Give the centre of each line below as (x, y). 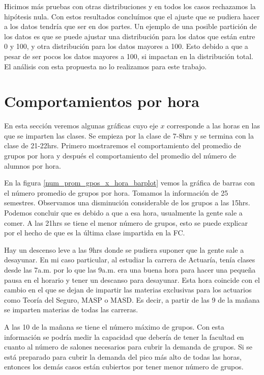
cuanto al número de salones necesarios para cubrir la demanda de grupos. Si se (128, 347)
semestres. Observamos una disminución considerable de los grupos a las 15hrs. (127, 203)
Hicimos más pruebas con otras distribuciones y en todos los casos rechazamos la (130, 6)
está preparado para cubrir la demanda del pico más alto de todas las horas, (123, 356)
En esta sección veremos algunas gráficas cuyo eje (81, 126)
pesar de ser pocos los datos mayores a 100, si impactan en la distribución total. (129, 56)
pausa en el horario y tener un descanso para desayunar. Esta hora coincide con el (132, 279)
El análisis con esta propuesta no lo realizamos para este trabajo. (106, 66)
